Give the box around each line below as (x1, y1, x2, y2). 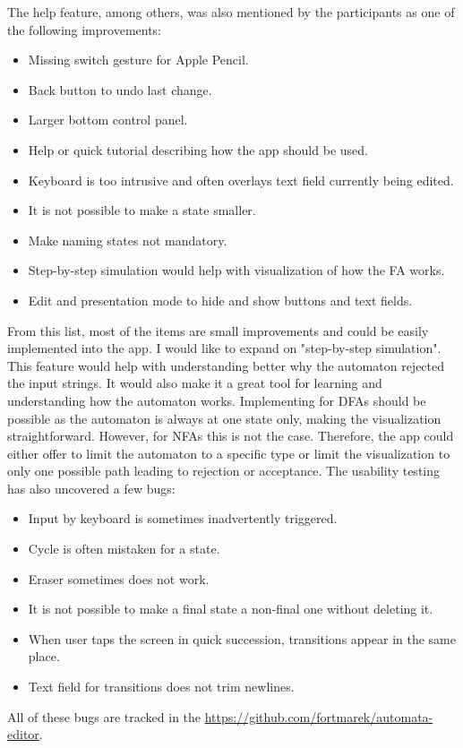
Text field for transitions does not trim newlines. (28, 677, 295, 696)
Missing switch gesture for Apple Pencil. (28, 50, 249, 69)
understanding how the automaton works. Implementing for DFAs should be (7, 391, 426, 409)
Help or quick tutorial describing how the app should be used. (28, 140, 368, 159)
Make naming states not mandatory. (28, 230, 227, 249)
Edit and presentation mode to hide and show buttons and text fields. (28, 290, 413, 309)
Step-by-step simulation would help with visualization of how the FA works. (28, 261, 445, 279)
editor (7, 725, 39, 744)
